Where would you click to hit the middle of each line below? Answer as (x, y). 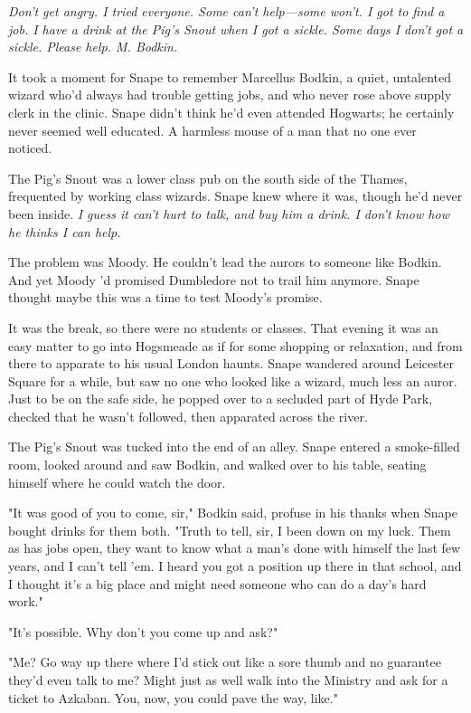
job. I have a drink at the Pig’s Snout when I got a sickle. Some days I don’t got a (236, 29)
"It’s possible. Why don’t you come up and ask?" (143, 631)
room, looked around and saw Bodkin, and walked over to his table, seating (217, 465)
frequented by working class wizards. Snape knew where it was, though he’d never (235, 196)
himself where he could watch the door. (117, 482)
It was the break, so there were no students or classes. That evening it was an (223, 327)
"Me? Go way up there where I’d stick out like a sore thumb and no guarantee (225, 662)
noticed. (30, 148)
